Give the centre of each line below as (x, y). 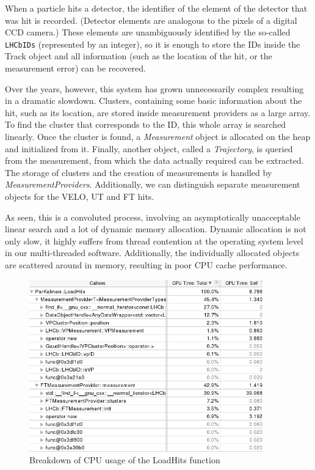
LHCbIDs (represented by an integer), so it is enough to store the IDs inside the (153, 44)
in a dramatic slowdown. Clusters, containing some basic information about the (154, 101)
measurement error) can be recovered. (75, 68)
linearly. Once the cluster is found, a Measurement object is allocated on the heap (158, 136)
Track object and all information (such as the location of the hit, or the (139, 56)
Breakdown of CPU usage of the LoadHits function (125, 460)
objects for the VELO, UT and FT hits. (80, 196)
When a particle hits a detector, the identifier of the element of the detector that (156, 8)
